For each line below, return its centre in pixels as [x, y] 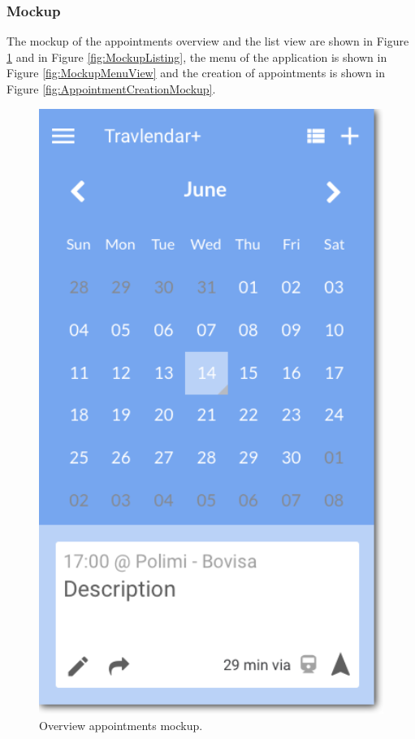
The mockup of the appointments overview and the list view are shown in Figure [208, 41]
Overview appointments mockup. [121, 726]
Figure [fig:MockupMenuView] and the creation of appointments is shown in [196, 73]
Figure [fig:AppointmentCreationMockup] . [111, 89]
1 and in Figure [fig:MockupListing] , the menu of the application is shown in [197, 57]
